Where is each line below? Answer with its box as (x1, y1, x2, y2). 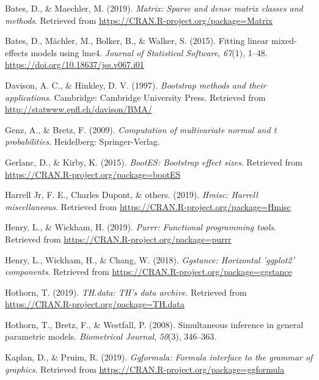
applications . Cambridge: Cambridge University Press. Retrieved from (5, 90, 266, 103)
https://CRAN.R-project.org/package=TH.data (5, 298, 185, 310)
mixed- (271, 34, 297, 47)
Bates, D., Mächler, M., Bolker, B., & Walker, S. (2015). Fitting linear (5, 34, 269, 47)
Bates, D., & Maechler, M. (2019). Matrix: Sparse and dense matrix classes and (5, 2, 303, 14)
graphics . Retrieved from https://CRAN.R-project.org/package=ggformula (5, 362, 285, 375)
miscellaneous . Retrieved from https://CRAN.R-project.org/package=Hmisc (5, 200, 291, 213)
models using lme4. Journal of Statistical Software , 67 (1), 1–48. (31, 46, 268, 59)
